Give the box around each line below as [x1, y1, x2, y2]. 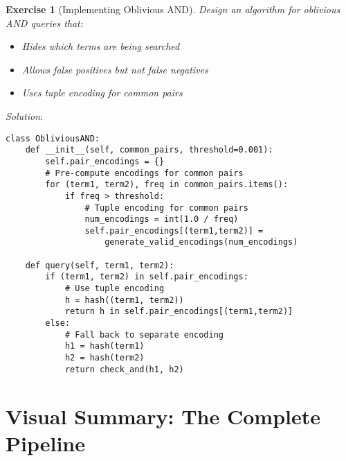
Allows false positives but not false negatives [21, 62, 208, 76]
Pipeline [6, 428, 85, 457]
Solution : [6, 108, 43, 123]
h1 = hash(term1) [64, 341, 145, 351]
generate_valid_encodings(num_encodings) [104, 237, 298, 247]
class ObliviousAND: [6, 133, 100, 143]
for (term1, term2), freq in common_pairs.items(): [45, 180, 289, 190]
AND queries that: [6, 15, 84, 30]
